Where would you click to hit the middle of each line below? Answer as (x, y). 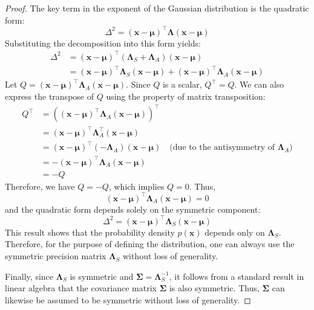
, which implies (136, 186)
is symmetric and (102, 276)
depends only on (235, 232)
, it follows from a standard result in (237, 276)
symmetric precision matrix (56, 256)
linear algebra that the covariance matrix (81, 288)
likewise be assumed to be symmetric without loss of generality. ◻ (128, 299)
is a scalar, (182, 84)
